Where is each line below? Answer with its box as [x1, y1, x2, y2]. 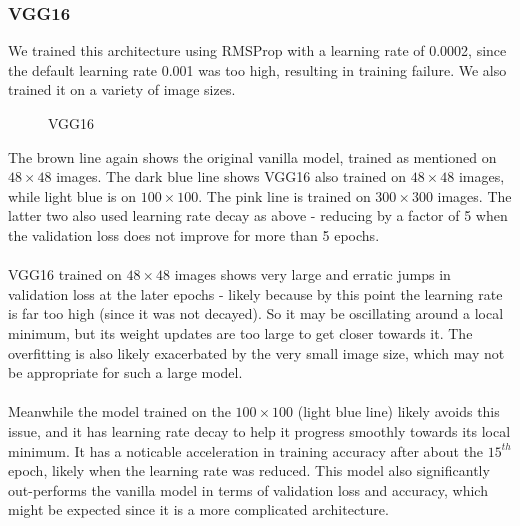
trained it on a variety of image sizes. [8, 79, 236, 100]
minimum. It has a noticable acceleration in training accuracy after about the [8, 440, 484, 461]
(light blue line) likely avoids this [297, 401, 500, 422]
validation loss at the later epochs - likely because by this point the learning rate [8, 283, 503, 304]
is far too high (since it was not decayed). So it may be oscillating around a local [8, 303, 504, 324]
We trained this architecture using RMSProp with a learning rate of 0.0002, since [8, 40, 507, 61]
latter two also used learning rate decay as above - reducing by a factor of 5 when [8, 205, 508, 226]
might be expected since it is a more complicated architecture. [8, 499, 389, 520]
